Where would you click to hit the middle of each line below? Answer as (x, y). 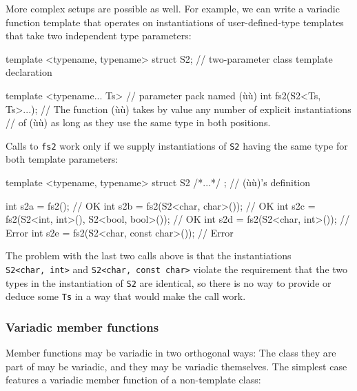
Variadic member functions (82, 327)
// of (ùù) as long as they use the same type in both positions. (138, 122)
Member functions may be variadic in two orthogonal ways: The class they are (171, 353)
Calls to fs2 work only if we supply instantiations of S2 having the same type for (177, 145)
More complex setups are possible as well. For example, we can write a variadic (173, 8)
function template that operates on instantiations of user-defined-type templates (175, 22)
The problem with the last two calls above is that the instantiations (149, 255)
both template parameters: (62, 159)
